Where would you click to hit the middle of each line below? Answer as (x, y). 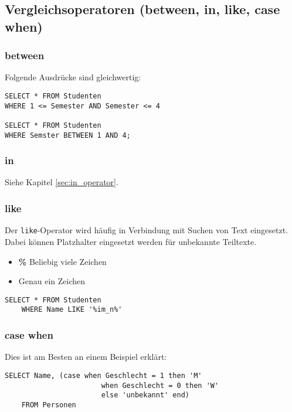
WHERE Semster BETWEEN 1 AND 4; (68, 135)
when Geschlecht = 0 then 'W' (160, 385)
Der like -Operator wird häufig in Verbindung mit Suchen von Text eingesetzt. (146, 230)
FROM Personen (49, 405)
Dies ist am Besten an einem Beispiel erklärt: (86, 357)
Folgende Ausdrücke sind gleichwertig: (73, 77)
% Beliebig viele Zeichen (62, 261)
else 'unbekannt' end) (145, 395)
